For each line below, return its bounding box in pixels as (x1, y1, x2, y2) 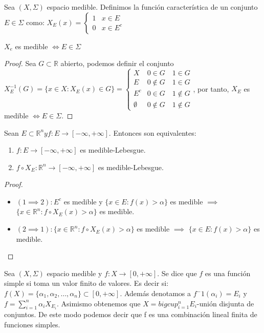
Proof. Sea (4, 58, 36, 69)
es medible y (63, 196, 103, 206)
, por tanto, (193, 83, 229, 94)
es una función (205, 267, 251, 278)
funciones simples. (4, 319, 60, 330)
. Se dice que (157, 267, 197, 278)
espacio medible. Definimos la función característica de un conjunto (47, 2, 258, 12)
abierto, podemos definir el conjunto (60, 58, 174, 69)
